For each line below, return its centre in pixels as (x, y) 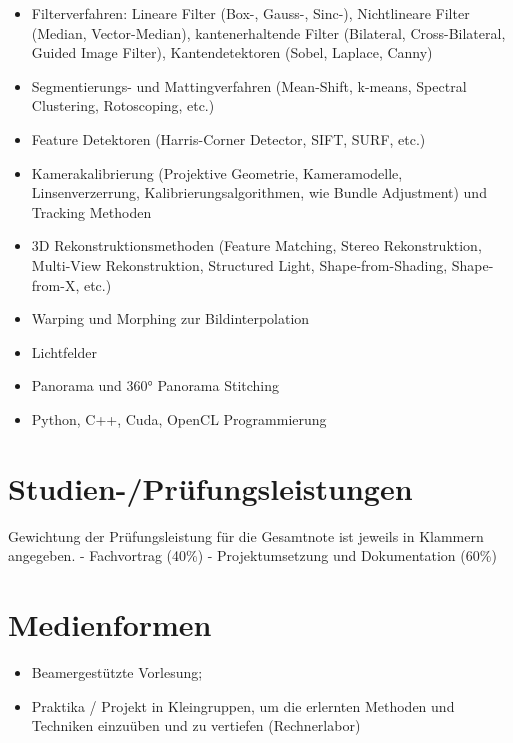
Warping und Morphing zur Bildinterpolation (170, 318)
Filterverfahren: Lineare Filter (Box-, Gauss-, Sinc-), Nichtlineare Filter (250, 13)
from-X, (55, 284)
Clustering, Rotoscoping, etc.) (123, 105)
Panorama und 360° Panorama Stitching (155, 385)
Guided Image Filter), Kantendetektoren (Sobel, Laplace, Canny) (232, 52)
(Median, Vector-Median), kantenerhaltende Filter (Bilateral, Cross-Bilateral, (268, 32)
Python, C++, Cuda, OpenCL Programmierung (179, 418)
